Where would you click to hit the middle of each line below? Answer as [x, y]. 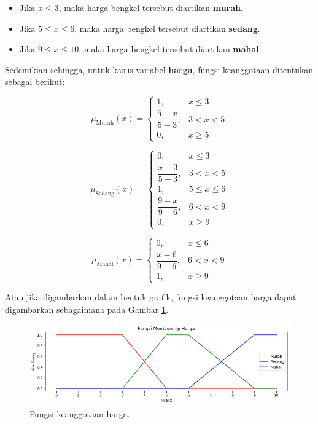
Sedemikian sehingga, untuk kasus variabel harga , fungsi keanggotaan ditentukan [159, 69]
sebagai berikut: [35, 81]
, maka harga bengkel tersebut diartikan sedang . [167, 28]
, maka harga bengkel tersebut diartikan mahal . [170, 49]
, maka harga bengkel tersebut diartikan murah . [151, 7]
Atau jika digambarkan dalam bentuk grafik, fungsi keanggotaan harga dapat [151, 297]
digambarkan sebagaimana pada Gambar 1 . [87, 309]
